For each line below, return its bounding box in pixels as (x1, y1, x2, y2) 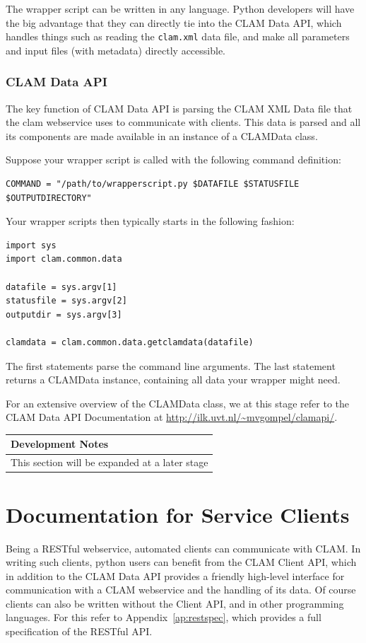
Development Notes (11, 436, 109, 451)
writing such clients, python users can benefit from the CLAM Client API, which (6, 555, 357, 569)
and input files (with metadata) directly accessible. (6, 42, 225, 57)
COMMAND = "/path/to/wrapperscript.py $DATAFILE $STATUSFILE (6, 179, 300, 190)
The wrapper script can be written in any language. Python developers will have (6, 1, 355, 16)
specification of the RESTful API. (6, 624, 153, 639)
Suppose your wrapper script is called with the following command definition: (6, 152, 341, 167)
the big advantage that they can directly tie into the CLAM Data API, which (6, 15, 342, 30)
